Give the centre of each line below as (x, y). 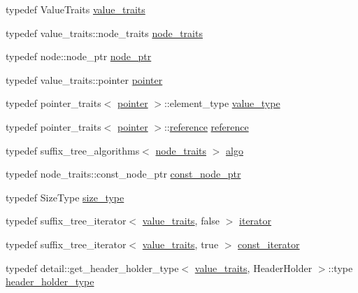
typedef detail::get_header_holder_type (92, 267)
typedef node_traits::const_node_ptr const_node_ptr (123, 174)
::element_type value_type (222, 103)
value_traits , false (181, 221)
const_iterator (269, 244)
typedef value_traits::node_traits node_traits (104, 33)
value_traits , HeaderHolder (253, 267)
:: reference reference (206, 126)
